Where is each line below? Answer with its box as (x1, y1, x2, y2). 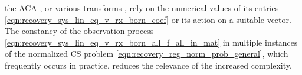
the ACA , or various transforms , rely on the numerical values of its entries (5, 2, 279, 13)
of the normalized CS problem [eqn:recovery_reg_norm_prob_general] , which (5, 47, 288, 60)
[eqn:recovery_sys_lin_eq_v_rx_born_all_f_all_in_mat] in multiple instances (5, 36, 298, 48)
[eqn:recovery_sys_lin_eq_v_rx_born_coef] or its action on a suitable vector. (5, 13, 291, 25)
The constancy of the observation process (5, 25, 154, 37)
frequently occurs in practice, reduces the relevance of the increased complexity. (5, 59, 292, 71)
